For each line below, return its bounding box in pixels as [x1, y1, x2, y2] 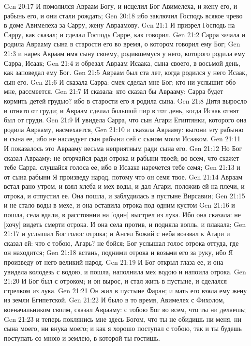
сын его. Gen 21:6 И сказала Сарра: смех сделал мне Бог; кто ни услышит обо [4, 76, 236, 87]
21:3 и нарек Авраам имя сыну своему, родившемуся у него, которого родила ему [4, 48, 245, 58]
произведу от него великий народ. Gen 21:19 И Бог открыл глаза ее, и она [4, 257, 223, 267]
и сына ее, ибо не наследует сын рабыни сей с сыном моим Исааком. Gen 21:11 [4, 134, 241, 144]
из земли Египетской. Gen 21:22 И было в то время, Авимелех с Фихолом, [4, 295, 225, 305]
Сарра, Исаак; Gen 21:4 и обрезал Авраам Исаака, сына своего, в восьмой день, [4, 58, 240, 68]
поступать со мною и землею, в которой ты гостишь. [4, 332, 160, 343]
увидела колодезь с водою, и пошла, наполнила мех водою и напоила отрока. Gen [4, 266, 246, 276]
